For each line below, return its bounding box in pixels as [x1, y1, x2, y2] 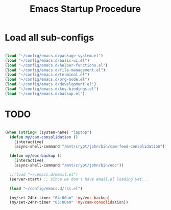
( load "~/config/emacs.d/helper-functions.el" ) [5, 62, 108, 68]
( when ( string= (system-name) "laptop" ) [5, 130, 92, 135]
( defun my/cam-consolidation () [9, 134, 79, 139]
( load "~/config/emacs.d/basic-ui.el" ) [5, 58, 90, 63]
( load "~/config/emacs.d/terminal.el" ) [5, 72, 90, 77]
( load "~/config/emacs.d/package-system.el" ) [5, 53, 103, 58]
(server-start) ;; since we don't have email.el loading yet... [9, 177, 149, 182]
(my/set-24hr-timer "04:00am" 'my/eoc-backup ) [9, 195, 110, 200]
